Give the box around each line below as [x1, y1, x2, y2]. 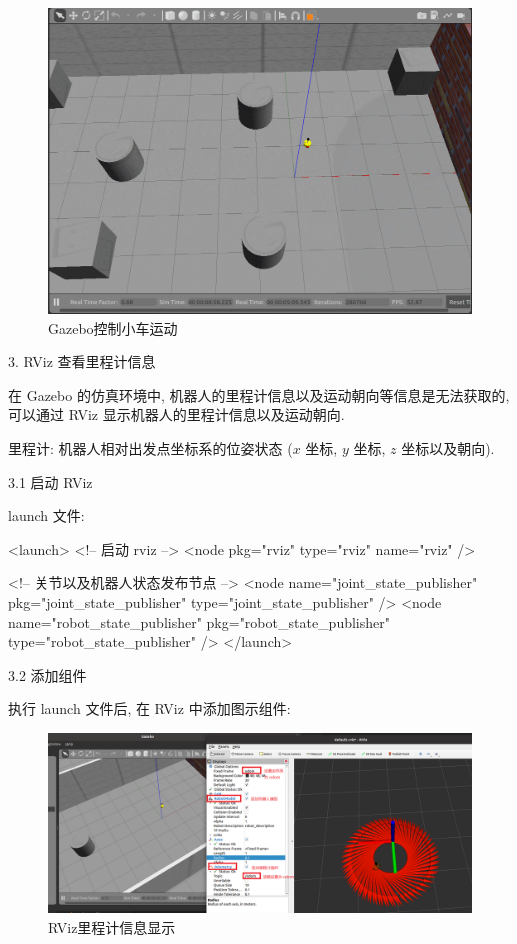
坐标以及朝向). [401, 437, 495, 458]
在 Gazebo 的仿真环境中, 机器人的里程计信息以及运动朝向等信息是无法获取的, [8, 384, 510, 405]
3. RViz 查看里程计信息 [8, 351, 156, 372]
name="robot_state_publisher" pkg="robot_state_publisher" [8, 611, 390, 632]
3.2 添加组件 [8, 664, 87, 685]
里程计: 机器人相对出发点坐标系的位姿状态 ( [8, 437, 293, 458]
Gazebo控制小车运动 [48, 317, 178, 338]
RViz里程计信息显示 [48, 917, 176, 938]
